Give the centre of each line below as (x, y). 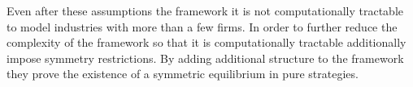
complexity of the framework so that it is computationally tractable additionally (206, 42)
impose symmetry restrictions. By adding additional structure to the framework (205, 58)
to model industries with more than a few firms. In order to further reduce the (202, 26)
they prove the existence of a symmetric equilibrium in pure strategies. (183, 74)
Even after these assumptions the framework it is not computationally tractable (205, 10)
